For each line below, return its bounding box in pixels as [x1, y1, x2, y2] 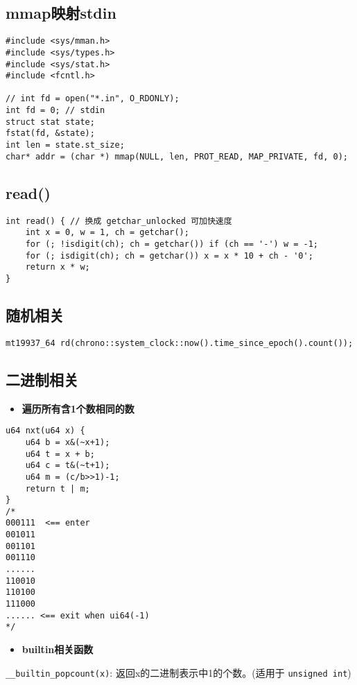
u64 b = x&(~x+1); [25, 437, 110, 447]
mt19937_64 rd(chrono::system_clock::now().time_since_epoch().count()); [6, 338, 354, 348]
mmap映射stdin [6, 2, 116, 24]
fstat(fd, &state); [6, 128, 95, 139]
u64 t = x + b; [25, 449, 95, 459]
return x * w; [25, 262, 90, 272]
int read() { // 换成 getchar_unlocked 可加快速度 [6, 216, 232, 226]
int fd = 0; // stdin [6, 105, 105, 116]
